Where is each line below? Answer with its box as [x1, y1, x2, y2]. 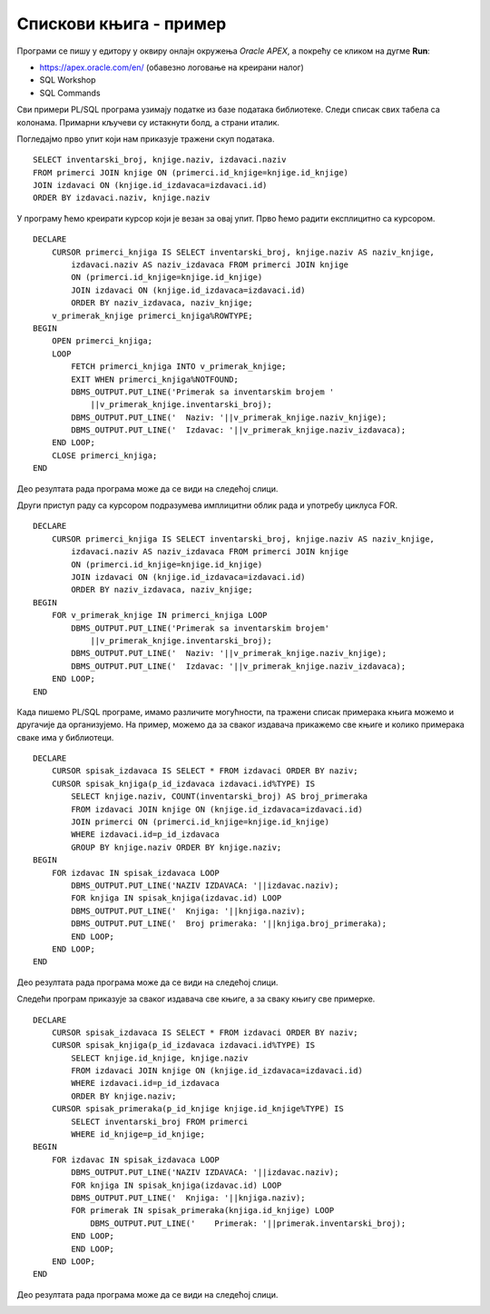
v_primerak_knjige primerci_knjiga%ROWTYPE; [51, 310, 253, 321]
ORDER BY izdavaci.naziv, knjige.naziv [33, 193, 211, 204]
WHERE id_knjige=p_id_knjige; [71, 1130, 206, 1140]
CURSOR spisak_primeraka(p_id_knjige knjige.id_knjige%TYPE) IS [51, 1104, 344, 1114]
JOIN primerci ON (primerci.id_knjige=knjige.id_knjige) [71, 817, 330, 827]
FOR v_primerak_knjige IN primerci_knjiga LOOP [51, 610, 268, 621]
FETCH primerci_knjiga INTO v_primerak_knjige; [71, 362, 287, 372]
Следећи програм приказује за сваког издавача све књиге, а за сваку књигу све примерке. [16, 993, 376, 1004]
